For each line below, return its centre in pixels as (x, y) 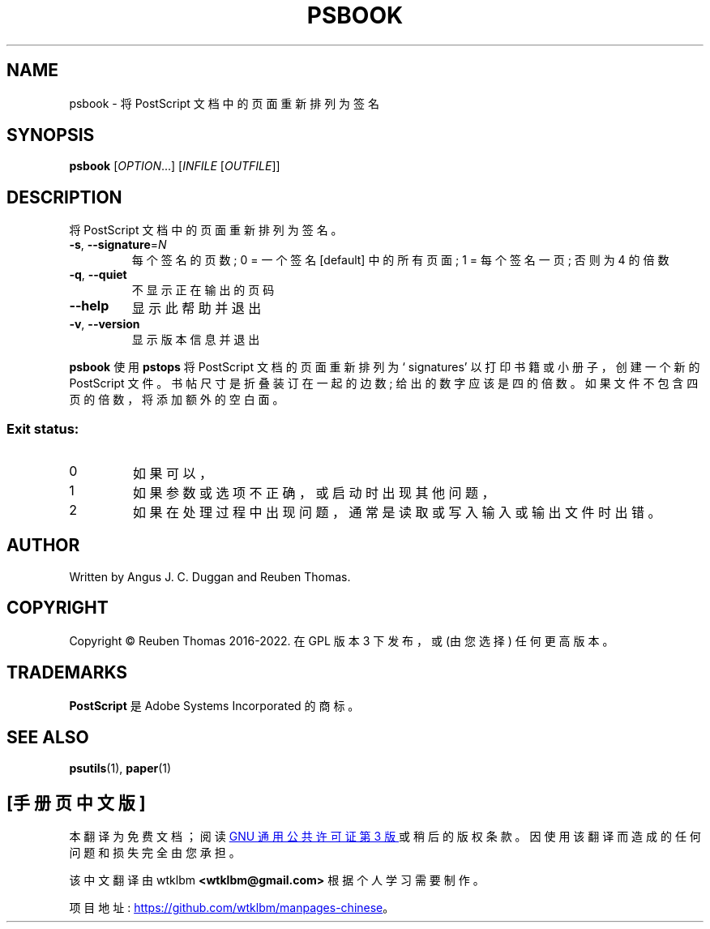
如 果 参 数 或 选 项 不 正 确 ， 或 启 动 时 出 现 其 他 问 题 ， (314, 493)
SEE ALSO (48, 737)
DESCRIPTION (64, 197)
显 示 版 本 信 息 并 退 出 (196, 340)
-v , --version (105, 324)
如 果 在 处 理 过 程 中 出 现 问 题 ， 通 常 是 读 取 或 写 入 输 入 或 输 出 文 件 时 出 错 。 (397, 513)
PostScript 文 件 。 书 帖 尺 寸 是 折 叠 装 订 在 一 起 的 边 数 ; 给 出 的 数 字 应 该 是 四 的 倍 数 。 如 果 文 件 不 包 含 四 (384, 383)
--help (89, 306)
